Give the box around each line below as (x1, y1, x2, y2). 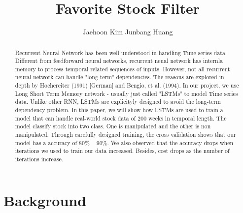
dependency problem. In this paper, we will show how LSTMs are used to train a (15, 106, 223, 114)
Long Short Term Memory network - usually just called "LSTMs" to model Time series (15, 89, 238, 97)
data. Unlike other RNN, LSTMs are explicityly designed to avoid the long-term (15, 97, 221, 106)
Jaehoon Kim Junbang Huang (82, 27, 173, 37)
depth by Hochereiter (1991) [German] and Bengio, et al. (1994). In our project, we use (15, 81, 239, 90)
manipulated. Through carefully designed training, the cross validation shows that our (15, 130, 236, 139)
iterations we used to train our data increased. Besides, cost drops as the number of (15, 147, 230, 155)
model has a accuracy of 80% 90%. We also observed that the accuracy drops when (15, 138, 234, 147)
